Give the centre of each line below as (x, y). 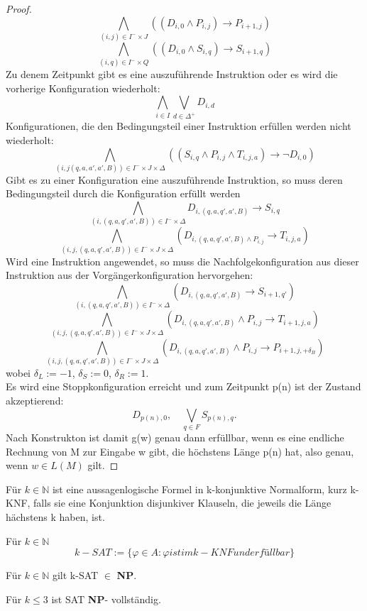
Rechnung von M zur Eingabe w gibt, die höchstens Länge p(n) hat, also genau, (180, 451)
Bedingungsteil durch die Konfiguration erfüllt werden (123, 193)
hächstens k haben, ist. (55, 516)
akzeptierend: (35, 401)
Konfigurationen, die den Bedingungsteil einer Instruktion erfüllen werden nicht (179, 126)
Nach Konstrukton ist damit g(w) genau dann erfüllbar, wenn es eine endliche (175, 437)
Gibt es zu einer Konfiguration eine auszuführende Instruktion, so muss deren (174, 179)
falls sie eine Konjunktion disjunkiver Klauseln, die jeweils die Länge (182, 503)
